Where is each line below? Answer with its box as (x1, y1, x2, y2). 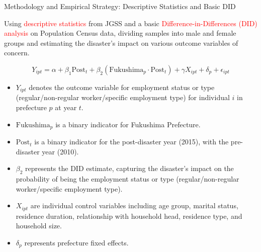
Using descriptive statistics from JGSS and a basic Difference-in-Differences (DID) (4, 18, 257, 28)
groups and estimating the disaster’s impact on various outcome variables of (4, 37, 238, 48)
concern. (4, 47, 30, 58)
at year (55, 102, 77, 113)
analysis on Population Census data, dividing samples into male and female (4, 28, 236, 38)
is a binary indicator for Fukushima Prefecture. (55, 119, 201, 129)
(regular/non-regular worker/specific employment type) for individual (16, 92, 230, 103)
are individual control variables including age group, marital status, (30, 200, 238, 211)
